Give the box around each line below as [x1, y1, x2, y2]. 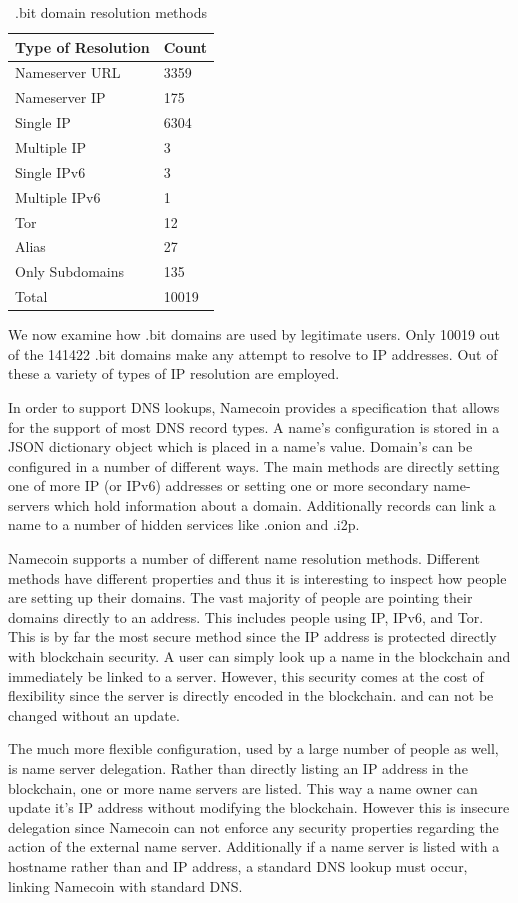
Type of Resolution [15, 36, 150, 57]
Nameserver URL [15, 62, 121, 83]
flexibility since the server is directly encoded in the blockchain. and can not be [8, 685, 494, 706]
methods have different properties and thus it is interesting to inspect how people [8, 567, 507, 588]
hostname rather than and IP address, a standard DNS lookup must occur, [8, 855, 468, 876]
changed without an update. [8, 704, 180, 725]
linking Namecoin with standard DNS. [8, 875, 243, 896]
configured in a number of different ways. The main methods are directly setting [8, 455, 500, 476]
